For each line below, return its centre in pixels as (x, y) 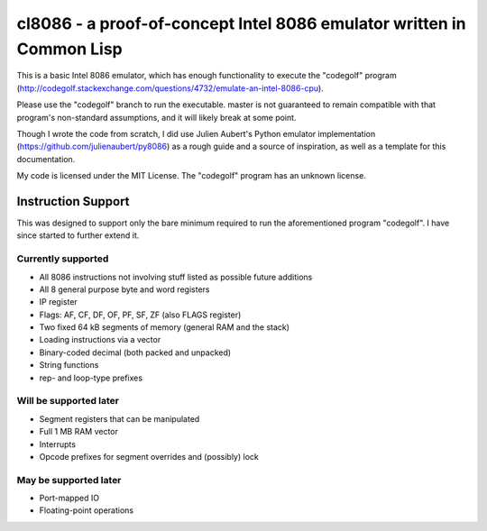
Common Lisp (69, 49)
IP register (59, 302)
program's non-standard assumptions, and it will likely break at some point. (156, 117)
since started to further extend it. (78, 235)
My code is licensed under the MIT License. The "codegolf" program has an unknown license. (192, 176)
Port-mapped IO (69, 498)
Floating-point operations (87, 510)
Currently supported (63, 259)
